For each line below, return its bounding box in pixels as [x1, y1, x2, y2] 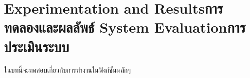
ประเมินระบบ [4, 36, 69, 56]
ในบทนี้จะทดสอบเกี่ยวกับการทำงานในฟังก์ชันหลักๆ [4, 64, 131, 75]
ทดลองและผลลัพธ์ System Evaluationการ [4, 17, 246, 37]
